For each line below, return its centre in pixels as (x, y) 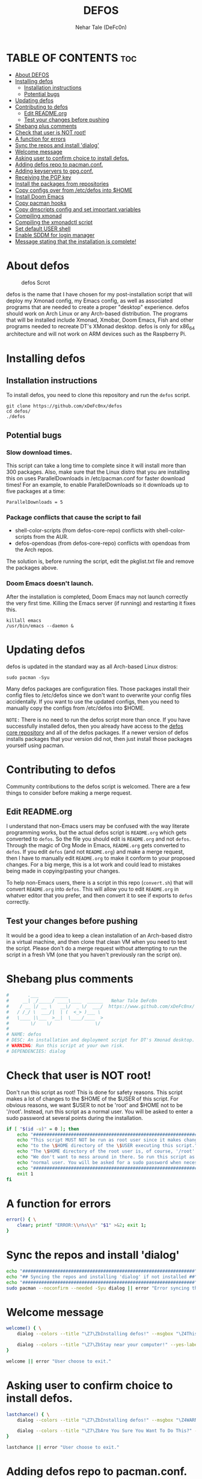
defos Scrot (36, 282)
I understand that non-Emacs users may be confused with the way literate (98, 826)
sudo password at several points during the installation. (75, 1118)
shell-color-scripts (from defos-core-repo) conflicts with (85, 530)
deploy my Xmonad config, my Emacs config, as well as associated (90, 301)
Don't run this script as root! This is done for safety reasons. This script (94, 1092)
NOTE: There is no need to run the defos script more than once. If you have (98, 719)
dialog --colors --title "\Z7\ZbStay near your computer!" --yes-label (109, 1345)
